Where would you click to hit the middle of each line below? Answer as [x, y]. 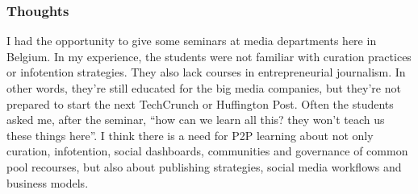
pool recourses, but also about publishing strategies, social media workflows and [204, 166]
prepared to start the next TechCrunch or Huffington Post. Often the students [200, 103]
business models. [48, 182]
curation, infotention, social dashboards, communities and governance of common [207, 151]
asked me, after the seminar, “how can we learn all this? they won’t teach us [196, 120]
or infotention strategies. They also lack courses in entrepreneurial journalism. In [206, 72]
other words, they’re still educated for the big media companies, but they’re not [204, 88]
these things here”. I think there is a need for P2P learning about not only [190, 135]
